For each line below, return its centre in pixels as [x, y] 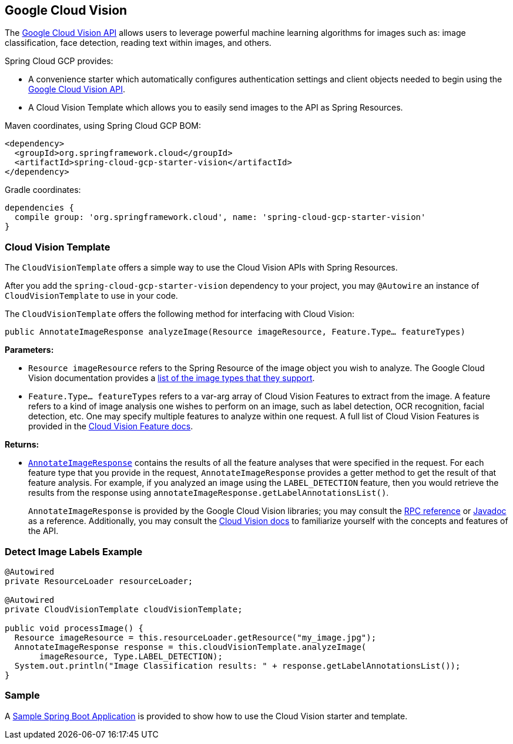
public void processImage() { [74, 628]
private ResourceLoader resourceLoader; [99, 581]
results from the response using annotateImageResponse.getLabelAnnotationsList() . [209, 493]
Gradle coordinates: [43, 190]
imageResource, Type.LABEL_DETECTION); [131, 656]
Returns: [22, 445]
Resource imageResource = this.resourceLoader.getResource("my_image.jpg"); [195, 637]
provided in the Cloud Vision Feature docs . [111, 426]
